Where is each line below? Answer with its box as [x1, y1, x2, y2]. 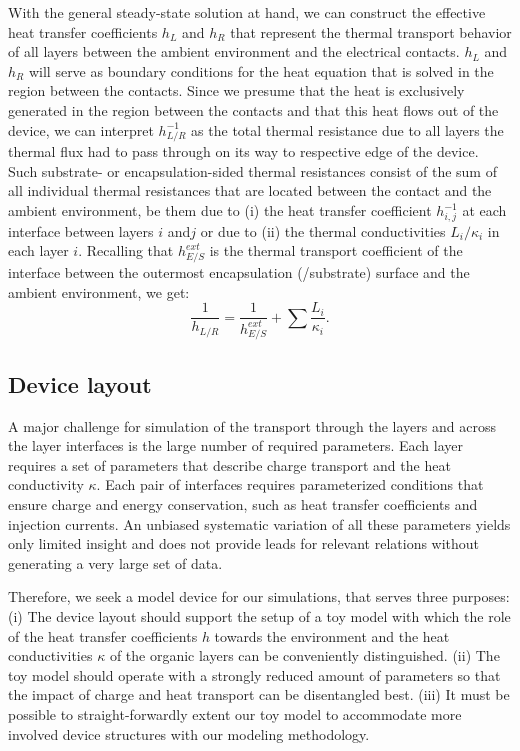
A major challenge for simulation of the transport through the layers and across [8, 415, 496, 436]
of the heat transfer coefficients [8, 625, 198, 646]
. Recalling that [78, 240, 174, 261]
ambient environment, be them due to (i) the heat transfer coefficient [8, 200, 432, 221]
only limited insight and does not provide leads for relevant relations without [8, 533, 480, 554]
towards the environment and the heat [214, 625, 450, 646]
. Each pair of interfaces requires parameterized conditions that [96, 474, 484, 495]
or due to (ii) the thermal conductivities [200, 220, 446, 241]
